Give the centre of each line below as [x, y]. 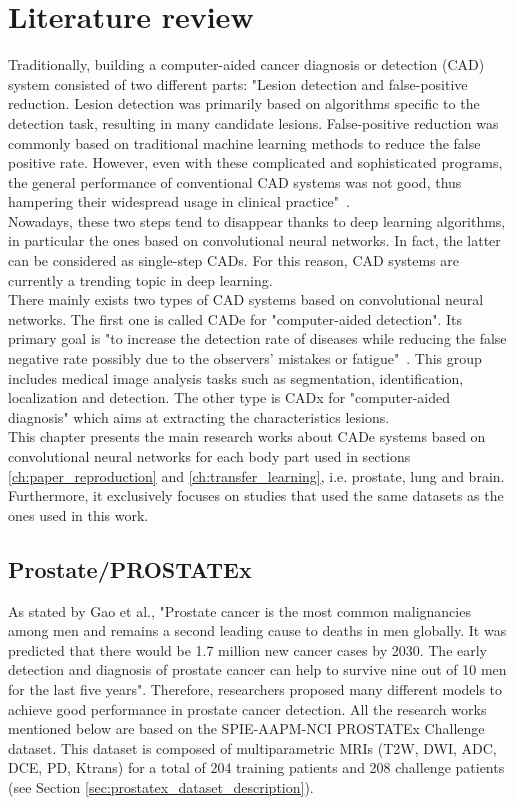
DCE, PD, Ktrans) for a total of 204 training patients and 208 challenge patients [256, 767]
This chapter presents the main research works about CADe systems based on [247, 436]
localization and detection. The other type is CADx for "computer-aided [229, 397]
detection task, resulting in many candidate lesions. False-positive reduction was [253, 122]
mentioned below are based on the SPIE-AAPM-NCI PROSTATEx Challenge [246, 728]
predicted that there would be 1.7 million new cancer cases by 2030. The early [247, 649]
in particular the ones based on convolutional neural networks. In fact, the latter [254, 240]
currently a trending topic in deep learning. [140, 279]
